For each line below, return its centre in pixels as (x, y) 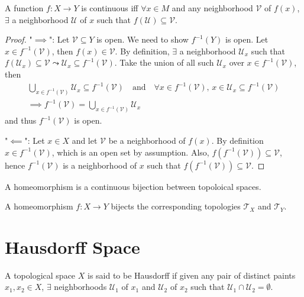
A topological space (40, 275)
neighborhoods (80, 287)
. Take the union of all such (164, 62)
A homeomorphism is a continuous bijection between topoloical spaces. (133, 186)
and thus (21, 120)
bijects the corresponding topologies (176, 206)
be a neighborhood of (147, 140)
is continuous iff (110, 8)
